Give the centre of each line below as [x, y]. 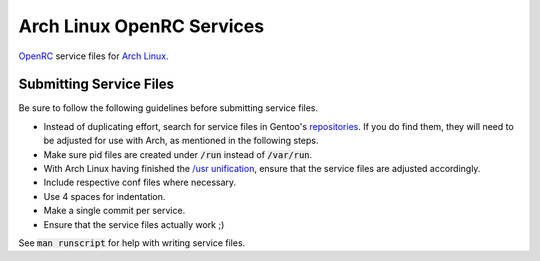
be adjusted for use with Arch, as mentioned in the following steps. [181, 141]
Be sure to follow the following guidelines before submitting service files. [168, 108]
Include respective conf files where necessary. [140, 182]
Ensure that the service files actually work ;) [134, 224]
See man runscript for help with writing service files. [132, 242]
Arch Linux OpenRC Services [141, 26]
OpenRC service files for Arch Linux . [93, 56]
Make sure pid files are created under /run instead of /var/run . [178, 154]
